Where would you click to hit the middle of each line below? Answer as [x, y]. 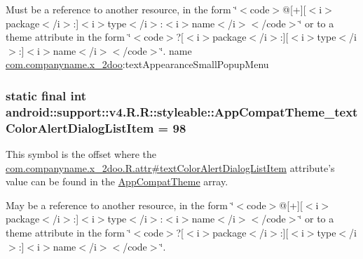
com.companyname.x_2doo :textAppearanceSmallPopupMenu [137, 64]
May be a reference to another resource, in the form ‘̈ [120, 205]
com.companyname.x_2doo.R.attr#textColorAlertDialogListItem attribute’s [170, 167]
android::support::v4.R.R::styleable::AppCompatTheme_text [182, 111]
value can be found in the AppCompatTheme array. [117, 181]
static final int [46, 95]
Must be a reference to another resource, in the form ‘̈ [122, 9]
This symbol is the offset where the [81, 154]
